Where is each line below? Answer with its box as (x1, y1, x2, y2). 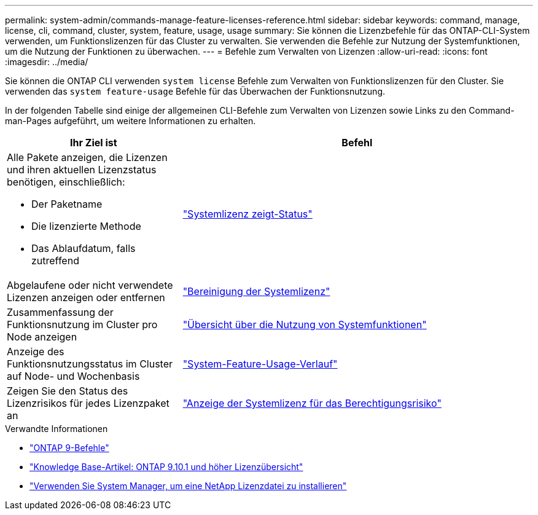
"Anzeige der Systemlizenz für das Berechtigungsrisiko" (182, 397, 442, 409)
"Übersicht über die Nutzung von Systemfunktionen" (182, 318, 427, 331)
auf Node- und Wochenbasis (7, 370, 140, 382)
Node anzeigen (7, 331, 77, 343)
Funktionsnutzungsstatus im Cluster (7, 358, 173, 370)
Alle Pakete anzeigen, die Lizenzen (7, 151, 168, 163)
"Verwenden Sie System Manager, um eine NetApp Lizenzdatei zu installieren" (29, 481, 347, 491)
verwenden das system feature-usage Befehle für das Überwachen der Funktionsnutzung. (5, 86, 385, 96)
